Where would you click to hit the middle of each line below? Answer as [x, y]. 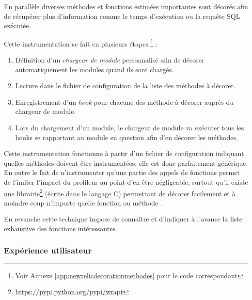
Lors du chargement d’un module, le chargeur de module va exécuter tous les [130, 127]
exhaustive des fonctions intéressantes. [61, 228]
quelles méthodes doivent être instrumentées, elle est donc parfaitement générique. [126, 163]
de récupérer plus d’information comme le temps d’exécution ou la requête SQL [122, 16]
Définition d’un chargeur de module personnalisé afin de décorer [110, 60]
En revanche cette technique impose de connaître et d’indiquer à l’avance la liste [123, 219]
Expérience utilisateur [48, 250]
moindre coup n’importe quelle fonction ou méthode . [83, 202]
